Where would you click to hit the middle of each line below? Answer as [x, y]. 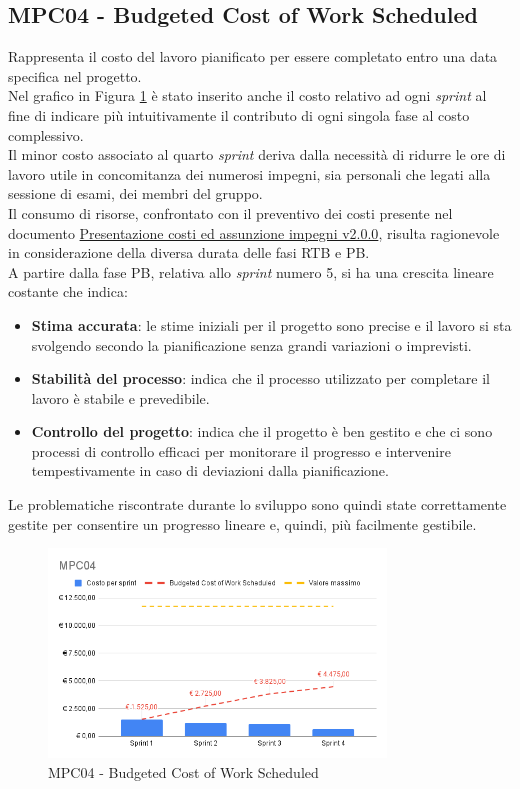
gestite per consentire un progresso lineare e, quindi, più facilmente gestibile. [242, 523]
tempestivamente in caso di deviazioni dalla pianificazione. [210, 470]
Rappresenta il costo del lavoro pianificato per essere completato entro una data [253, 56]
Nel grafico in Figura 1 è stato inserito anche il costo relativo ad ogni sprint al [247, 95]
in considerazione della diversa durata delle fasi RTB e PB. [189, 252]
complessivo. [46, 134]
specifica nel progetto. [75, 75]
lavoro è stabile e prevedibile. [120, 397]
